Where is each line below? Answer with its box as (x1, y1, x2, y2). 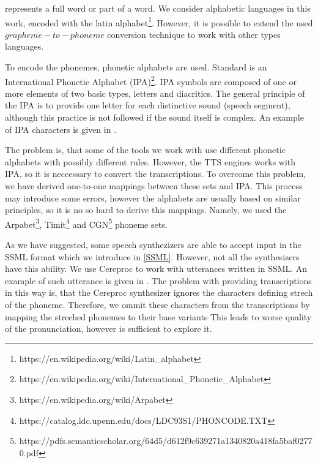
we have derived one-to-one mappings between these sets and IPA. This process (5, 179, 303, 192)
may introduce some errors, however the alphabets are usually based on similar (5, 191, 301, 204)
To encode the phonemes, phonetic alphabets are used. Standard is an (5, 61, 267, 73)
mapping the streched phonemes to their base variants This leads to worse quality (5, 310, 312, 323)
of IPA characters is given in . (5, 122, 117, 135)
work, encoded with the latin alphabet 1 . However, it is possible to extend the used (5, 14, 313, 29)
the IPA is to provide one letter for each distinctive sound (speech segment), (5, 99, 290, 111)
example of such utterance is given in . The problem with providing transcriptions (5, 274, 312, 287)
